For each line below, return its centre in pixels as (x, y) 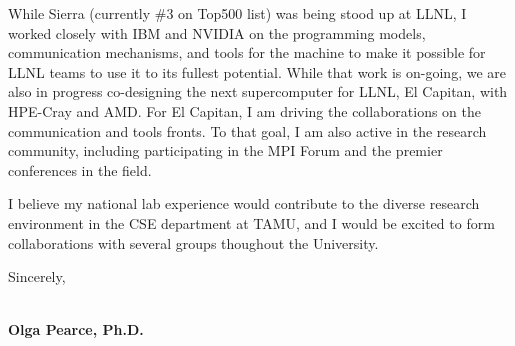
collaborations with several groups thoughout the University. (193, 242)
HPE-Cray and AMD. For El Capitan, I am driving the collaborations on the (244, 110)
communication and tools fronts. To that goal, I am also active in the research (247, 130)
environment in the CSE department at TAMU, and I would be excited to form (251, 222)
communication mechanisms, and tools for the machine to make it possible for (247, 52)
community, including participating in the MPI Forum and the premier (225, 150)
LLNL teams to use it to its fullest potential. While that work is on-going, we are (257, 71)
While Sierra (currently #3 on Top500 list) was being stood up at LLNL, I (237, 13)
